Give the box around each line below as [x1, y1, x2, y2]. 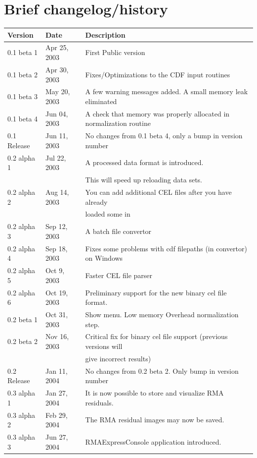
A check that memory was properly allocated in [85, 108, 230, 118]
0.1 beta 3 [7, 91, 38, 102]
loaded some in [85, 209, 130, 219]
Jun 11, [45, 130, 68, 141]
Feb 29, [45, 409, 68, 420]
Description [85, 29, 126, 40]
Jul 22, [45, 152, 66, 163]
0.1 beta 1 [7, 47, 38, 57]
